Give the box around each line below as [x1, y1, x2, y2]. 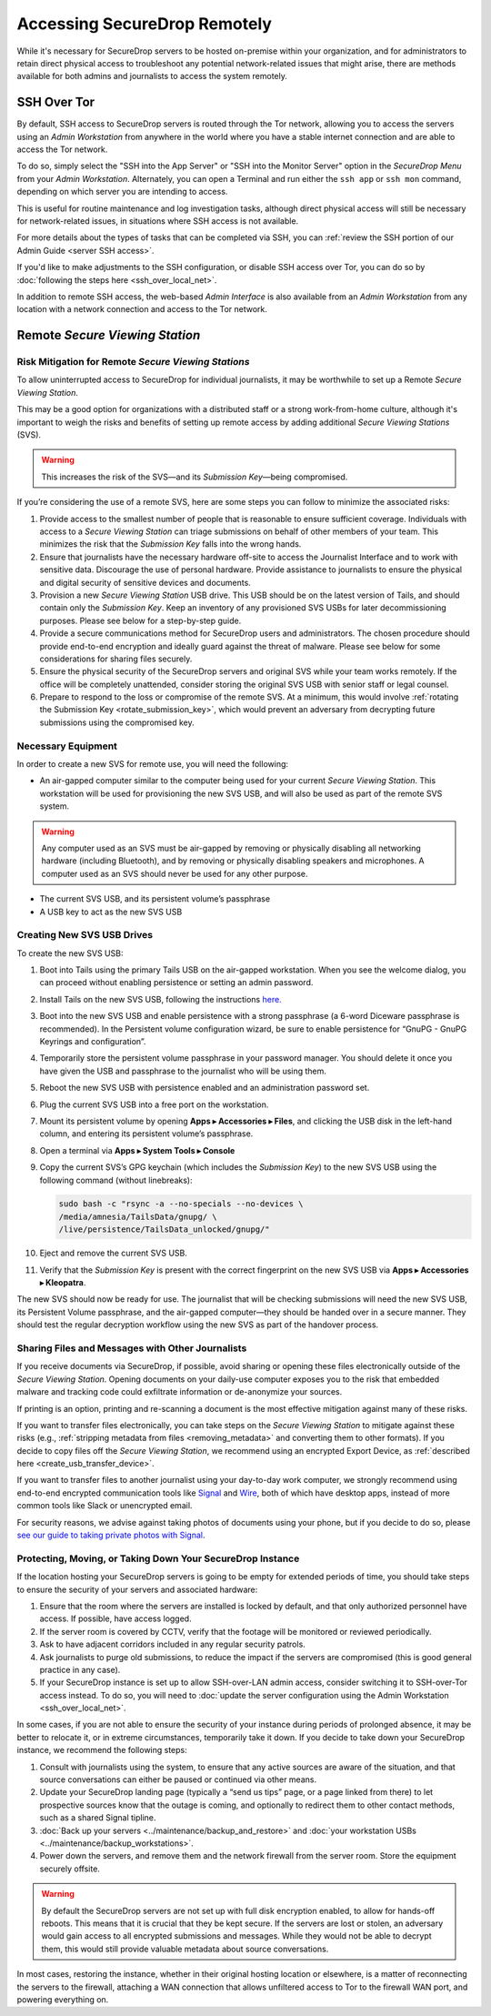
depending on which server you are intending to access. [16, 186, 228, 197]
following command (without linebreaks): [39, 1174, 193, 1185]
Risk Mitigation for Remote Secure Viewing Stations [16, 356, 250, 368]
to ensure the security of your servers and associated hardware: [16, 1584, 258, 1595]
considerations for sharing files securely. [39, 653, 193, 664]
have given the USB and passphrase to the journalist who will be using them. [39, 1065, 327, 1076]
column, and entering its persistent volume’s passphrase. [39, 1128, 254, 1139]
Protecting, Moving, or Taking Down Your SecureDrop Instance [16, 1552, 300, 1565]
